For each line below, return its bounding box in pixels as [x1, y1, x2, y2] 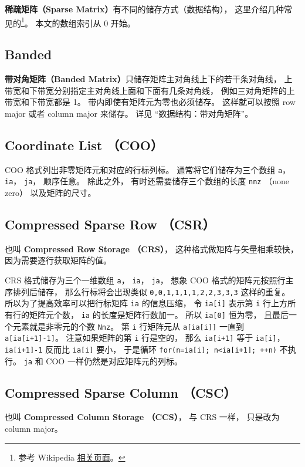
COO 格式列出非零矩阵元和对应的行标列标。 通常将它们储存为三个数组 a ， [5, 163, 291, 175]
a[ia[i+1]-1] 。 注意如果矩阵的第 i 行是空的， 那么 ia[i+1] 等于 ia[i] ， [5, 331, 285, 344]
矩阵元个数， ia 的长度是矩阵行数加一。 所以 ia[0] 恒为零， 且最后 [29, 308, 289, 320]
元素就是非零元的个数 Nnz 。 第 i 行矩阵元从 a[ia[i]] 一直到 [12, 320, 244, 332]
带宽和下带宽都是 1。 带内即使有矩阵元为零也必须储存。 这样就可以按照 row [5, 96, 296, 108]
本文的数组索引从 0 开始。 [35, 16, 135, 29]
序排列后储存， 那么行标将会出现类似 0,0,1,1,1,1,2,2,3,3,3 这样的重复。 [5, 285, 290, 297]
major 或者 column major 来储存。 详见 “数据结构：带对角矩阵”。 [5, 107, 253, 119]
